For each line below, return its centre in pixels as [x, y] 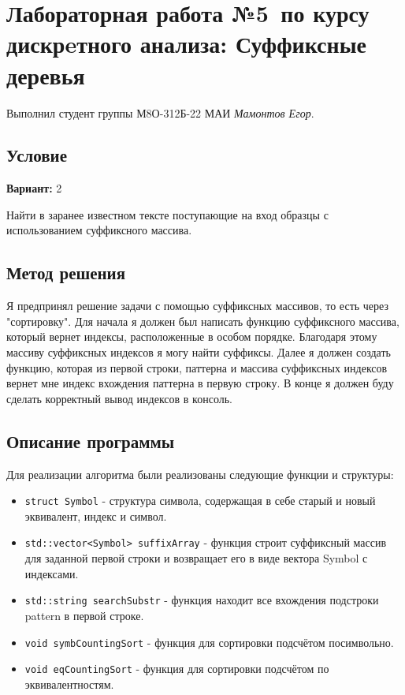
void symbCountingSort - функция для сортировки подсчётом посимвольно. [209, 642]
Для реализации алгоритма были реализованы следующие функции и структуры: [200, 474]
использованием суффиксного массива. [99, 230]
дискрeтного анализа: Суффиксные [186, 44]
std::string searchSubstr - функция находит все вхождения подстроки [202, 600]
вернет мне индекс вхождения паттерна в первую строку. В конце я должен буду [200, 383]
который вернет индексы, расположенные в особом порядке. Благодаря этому [192, 336]
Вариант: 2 [34, 188]
